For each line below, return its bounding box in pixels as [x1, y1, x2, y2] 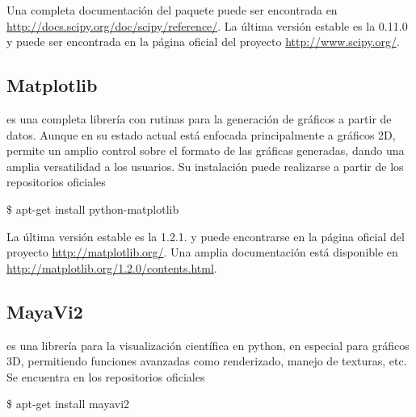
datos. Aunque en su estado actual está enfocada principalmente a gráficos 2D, [6, 126, 396, 143]
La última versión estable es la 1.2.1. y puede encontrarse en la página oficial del [6, 227, 405, 244]
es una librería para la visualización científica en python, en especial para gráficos [6, 336, 410, 353]
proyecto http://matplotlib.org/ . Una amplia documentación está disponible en [6, 244, 398, 261]
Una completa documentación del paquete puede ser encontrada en [6, 2, 338, 18]
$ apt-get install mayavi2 [6, 395, 130, 412]
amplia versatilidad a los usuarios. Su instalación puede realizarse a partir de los [6, 157, 404, 174]
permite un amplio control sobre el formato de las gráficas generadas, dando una [6, 142, 405, 159]
